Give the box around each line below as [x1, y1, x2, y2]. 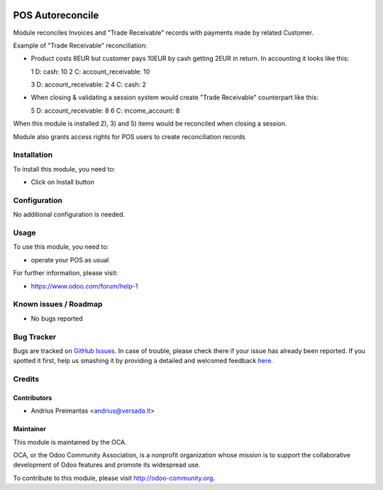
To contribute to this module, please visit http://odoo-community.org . [13, 474, 216, 482]
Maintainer [13, 425, 46, 433]
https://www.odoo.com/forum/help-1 [30, 282, 138, 290]
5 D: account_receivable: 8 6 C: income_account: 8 [30, 106, 180, 115]
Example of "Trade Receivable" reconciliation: [13, 41, 148, 50]
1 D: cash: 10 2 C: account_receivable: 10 [30, 67, 150, 76]
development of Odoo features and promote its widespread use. [13, 461, 201, 469]
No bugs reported [30, 314, 83, 323]
